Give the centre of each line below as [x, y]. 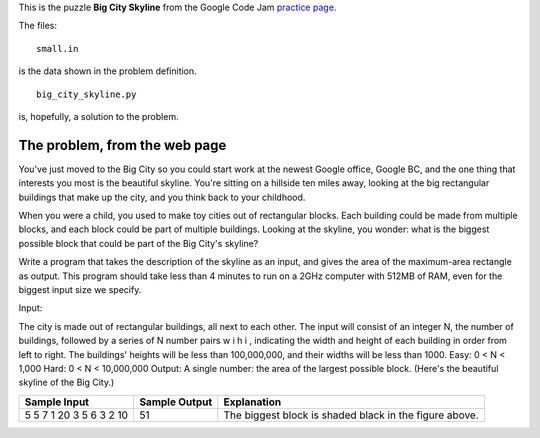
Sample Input [57, 402]
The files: [37, 26]
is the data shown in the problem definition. [107, 71]
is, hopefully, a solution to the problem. [98, 116]
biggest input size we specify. [80, 289]
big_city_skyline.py [86, 94]
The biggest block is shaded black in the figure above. [351, 415]
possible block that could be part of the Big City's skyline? [138, 243]
